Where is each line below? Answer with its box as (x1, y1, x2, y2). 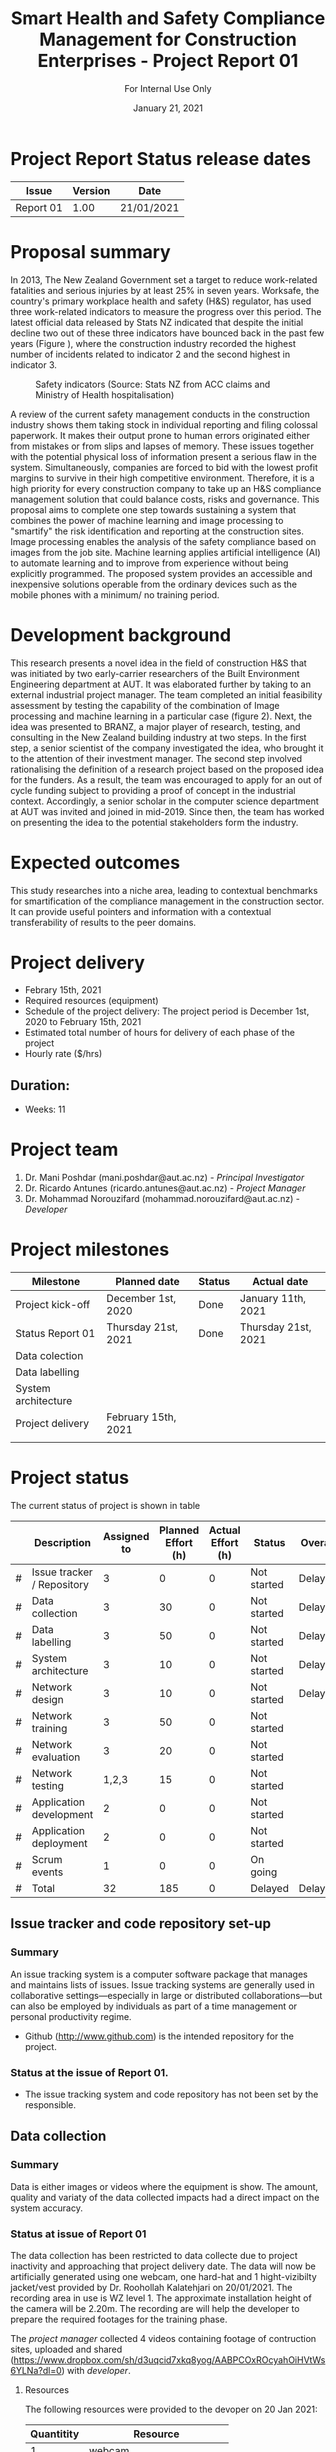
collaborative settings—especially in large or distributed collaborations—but (10, 1989, 323, 2001)
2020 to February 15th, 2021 (24, 1016, 142, 1028)
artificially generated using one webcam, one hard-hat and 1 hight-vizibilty (10, 2271, 317, 2283)
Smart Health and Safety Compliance (10, 7, 326, 30)
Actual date (251, 1275, 309, 1289)
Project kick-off (15, 1298, 91, 1312)
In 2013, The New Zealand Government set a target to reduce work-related (10, 273, 318, 286)
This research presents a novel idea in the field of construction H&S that (10, 657, 307, 669)
